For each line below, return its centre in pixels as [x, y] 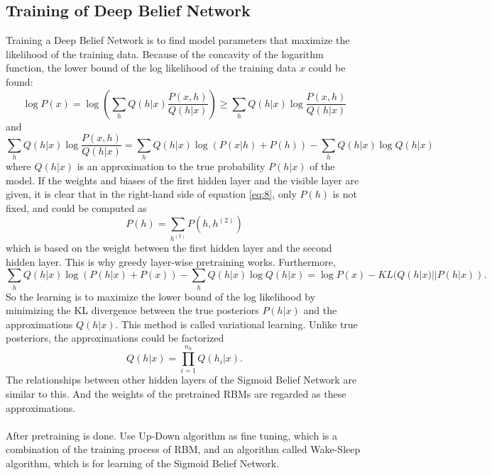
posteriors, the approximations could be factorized [115, 338]
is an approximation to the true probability [171, 166]
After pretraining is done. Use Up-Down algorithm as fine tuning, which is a [171, 435]
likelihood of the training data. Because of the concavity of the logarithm [165, 54]
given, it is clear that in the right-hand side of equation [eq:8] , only [151, 194]
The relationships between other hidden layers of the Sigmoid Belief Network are [181, 380]
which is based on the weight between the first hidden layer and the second [169, 247]
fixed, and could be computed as [76, 207]
